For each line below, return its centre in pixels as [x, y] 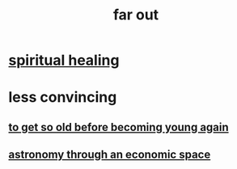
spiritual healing [64, 60]
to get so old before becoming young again [118, 127]
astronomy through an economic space [110, 155]
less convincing [63, 97]
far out [136, 15]
